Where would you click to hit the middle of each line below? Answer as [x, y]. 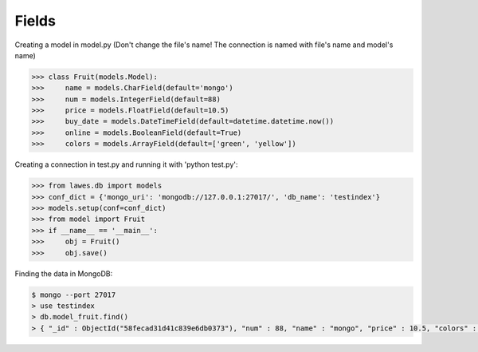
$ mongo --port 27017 [74, 295]
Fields [35, 21]
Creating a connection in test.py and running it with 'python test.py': [126, 164]
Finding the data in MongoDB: [64, 273]
